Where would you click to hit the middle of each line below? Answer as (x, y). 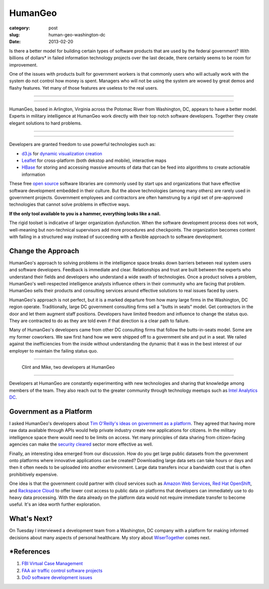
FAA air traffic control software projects (62, 571)
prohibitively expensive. (34, 474)
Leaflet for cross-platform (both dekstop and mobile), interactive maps (94, 161)
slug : (14, 34)
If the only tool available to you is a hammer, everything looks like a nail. (85, 214)
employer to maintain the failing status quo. (54, 351)
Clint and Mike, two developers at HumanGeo (68, 367)
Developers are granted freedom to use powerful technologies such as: (82, 144)
